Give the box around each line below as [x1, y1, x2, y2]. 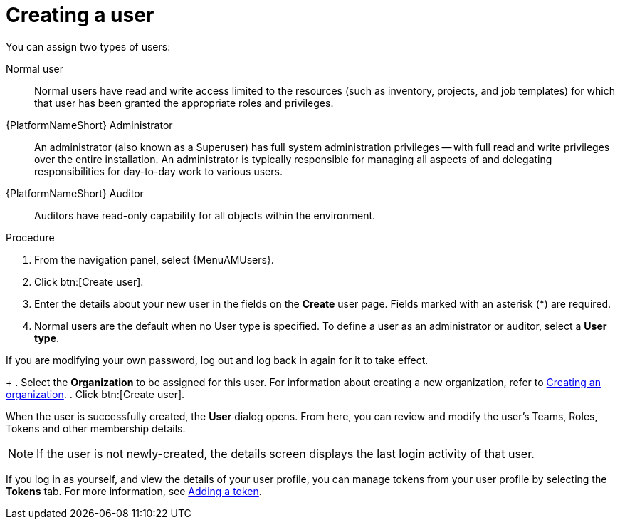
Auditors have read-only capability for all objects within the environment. [34, 209, 376, 222]
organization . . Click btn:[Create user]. [6, 388, 185, 400]
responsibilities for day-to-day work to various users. [34, 165, 283, 177]
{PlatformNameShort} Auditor [6, 187, 144, 199]
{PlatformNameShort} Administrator [6, 118, 173, 131]
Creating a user [6, 3, 154, 27]
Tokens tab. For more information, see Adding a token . [6, 484, 262, 497]
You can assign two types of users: [6, 40, 171, 53]
